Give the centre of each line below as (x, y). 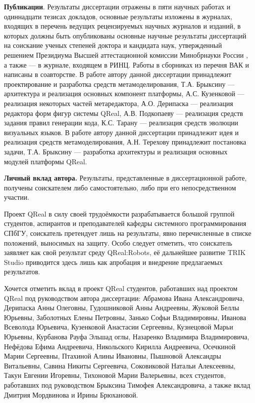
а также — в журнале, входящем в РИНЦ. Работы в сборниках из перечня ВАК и (127, 64)
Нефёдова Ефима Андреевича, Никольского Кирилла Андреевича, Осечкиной (120, 346)
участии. (17, 197)
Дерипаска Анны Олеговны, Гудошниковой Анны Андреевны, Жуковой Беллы (122, 308)
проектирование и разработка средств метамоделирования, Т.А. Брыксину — (119, 84)
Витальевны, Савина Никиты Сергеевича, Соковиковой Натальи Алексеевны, (120, 365)
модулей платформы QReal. (46, 161)
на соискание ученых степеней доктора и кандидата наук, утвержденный (113, 45)
